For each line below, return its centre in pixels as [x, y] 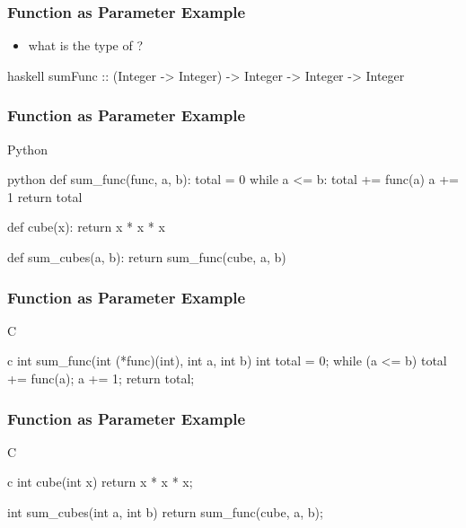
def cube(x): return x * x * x [86, 227]
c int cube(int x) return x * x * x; [100, 482]
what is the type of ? [86, 45]
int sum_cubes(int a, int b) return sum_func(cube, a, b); [165, 512]
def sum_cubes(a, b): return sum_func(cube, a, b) [147, 257]
